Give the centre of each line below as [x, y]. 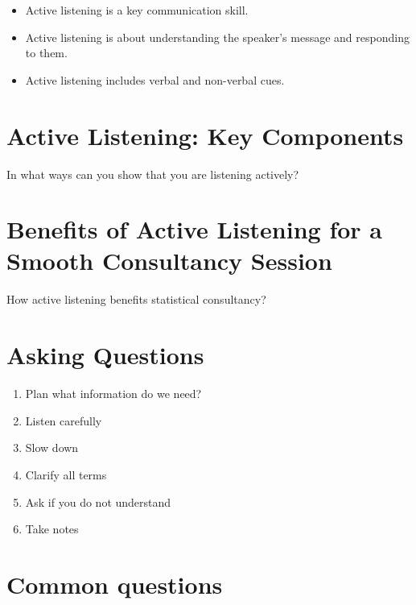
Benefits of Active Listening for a [194, 229]
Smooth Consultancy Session [169, 261]
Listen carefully [64, 420]
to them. [46, 53]
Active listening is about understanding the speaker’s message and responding [217, 37]
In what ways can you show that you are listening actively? [153, 174]
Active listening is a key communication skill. [137, 10]
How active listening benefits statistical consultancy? [136, 299]
